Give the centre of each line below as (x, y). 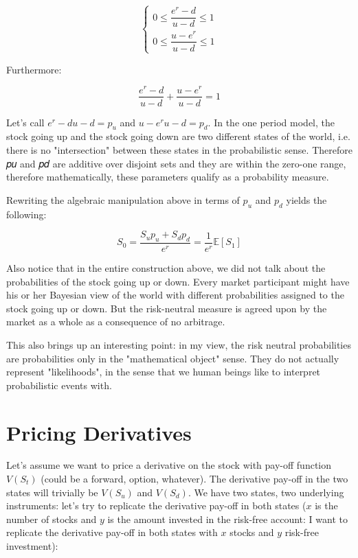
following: (26, 214)
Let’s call (25, 122)
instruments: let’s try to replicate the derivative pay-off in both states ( (156, 505)
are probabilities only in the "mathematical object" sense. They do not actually (173, 358)
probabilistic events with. (59, 385)
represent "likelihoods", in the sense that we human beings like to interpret (164, 372)
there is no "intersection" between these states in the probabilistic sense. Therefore (179, 149)
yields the (306, 199)
